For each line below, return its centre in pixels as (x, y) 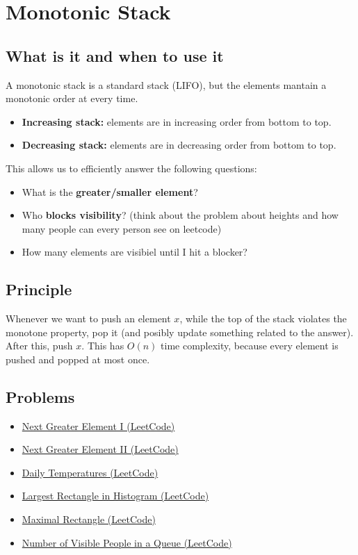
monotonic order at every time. (72, 98)
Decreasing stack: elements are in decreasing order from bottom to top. (179, 145)
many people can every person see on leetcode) (122, 228)
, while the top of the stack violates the (263, 318)
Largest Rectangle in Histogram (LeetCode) (115, 496)
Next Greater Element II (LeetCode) (100, 449)
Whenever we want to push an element (88, 318)
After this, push (39, 346)
